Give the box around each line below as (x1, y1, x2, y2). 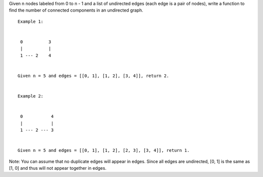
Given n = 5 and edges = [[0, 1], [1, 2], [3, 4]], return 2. (18, 73, 169, 79)
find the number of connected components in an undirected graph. (9, 7, 143, 13)
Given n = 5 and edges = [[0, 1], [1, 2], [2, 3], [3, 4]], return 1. (18, 148, 190, 153)
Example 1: (18, 18, 44, 24)
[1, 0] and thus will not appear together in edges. (9, 165, 107, 171)
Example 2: (18, 94, 44, 99)
